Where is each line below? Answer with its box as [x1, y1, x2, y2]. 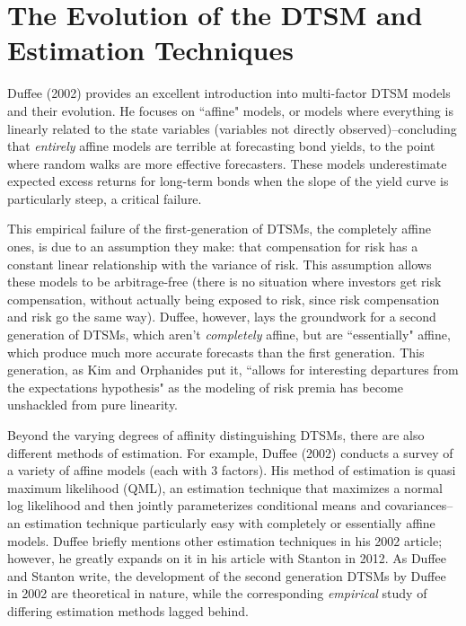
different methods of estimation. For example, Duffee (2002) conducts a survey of [7, 443, 453, 462]
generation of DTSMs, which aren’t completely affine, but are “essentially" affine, [7, 325, 451, 344]
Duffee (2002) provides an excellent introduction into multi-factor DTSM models [7, 84, 451, 102]
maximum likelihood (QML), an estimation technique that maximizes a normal [7, 478, 443, 497]
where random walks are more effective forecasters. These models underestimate [7, 154, 447, 172]
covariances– [384, 496, 453, 515]
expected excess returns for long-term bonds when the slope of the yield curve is [7, 172, 449, 190]
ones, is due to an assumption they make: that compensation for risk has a [7, 237, 418, 256]
